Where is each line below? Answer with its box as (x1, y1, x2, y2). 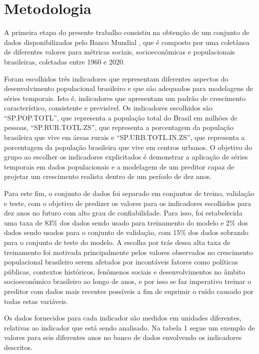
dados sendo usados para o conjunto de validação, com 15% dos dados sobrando (4, 227, 248, 237)
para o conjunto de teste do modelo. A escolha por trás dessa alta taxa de (4, 237, 230, 247)
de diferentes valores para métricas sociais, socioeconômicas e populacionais (4, 46, 235, 57)
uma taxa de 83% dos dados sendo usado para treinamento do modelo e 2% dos (4, 217, 248, 227)
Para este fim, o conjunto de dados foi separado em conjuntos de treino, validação (4, 188, 254, 198)
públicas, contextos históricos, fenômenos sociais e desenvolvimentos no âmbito (4, 266, 245, 276)
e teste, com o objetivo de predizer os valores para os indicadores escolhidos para (4, 197, 251, 208)
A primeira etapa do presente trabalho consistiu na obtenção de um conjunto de (4, 27, 249, 37)
